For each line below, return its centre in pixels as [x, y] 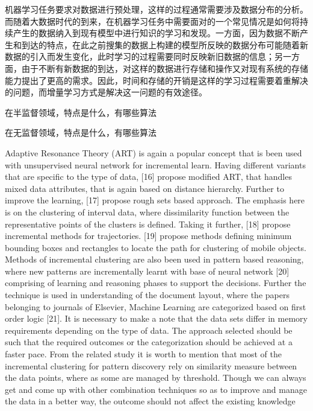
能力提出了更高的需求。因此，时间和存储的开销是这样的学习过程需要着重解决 [156, 80]
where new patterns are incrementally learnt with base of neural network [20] [147, 271]
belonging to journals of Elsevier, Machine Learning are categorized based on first [156, 306]
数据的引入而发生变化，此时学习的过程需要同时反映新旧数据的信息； [140, 56]
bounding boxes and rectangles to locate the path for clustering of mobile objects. [156, 247]
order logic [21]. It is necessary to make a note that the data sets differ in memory [156, 318]
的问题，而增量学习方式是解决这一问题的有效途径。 [106, 92]
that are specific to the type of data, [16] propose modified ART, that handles [148, 177]
